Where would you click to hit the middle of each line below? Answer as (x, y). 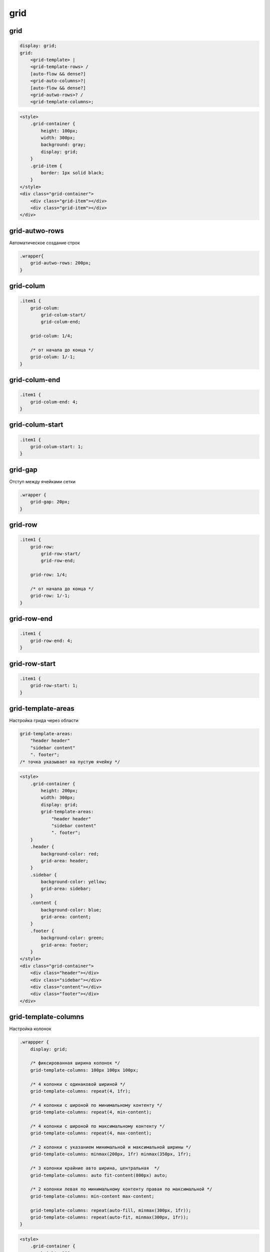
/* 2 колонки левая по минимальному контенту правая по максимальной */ (121, 1189)
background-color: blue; (71, 910)
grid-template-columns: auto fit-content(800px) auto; (99, 1175)
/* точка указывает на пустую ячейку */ (70, 762)
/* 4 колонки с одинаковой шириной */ (78, 1084)
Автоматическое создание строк (44, 242)
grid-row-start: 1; (54, 686)
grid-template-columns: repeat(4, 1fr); (80, 1091)
